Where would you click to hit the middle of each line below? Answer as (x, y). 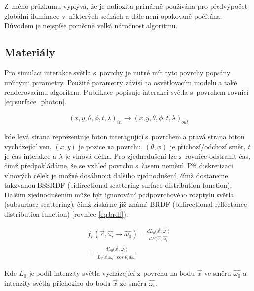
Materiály (30, 52)
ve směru (218, 273)
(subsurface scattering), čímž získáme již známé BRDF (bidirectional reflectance (126, 204)
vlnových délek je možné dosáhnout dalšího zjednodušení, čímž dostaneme (116, 175)
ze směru (133, 282)
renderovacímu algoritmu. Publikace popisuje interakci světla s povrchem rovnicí (127, 92)
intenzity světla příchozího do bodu (58, 282)
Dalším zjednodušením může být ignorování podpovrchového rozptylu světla (119, 194)
